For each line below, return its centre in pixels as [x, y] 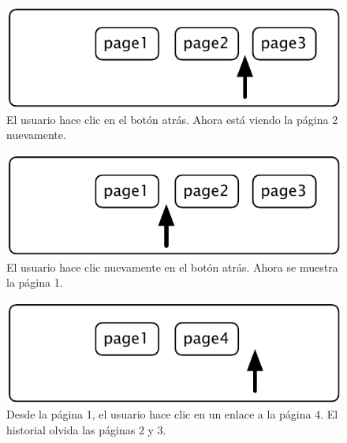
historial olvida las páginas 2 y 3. [86, 429]
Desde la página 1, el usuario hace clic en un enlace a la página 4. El [172, 414]
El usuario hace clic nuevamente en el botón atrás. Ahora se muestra [172, 267]
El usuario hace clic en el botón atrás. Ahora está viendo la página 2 [172, 119]
